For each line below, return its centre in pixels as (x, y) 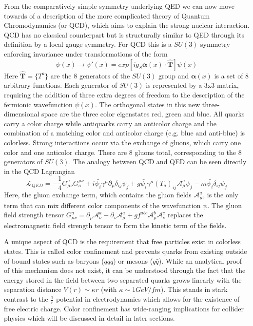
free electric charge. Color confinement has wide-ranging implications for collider (124, 308)
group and (174, 75)
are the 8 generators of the (90, 75)
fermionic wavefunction (38, 104)
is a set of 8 (232, 75)
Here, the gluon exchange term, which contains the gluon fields (98, 195)
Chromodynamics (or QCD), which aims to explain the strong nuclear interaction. (127, 25)
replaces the (185, 215)
